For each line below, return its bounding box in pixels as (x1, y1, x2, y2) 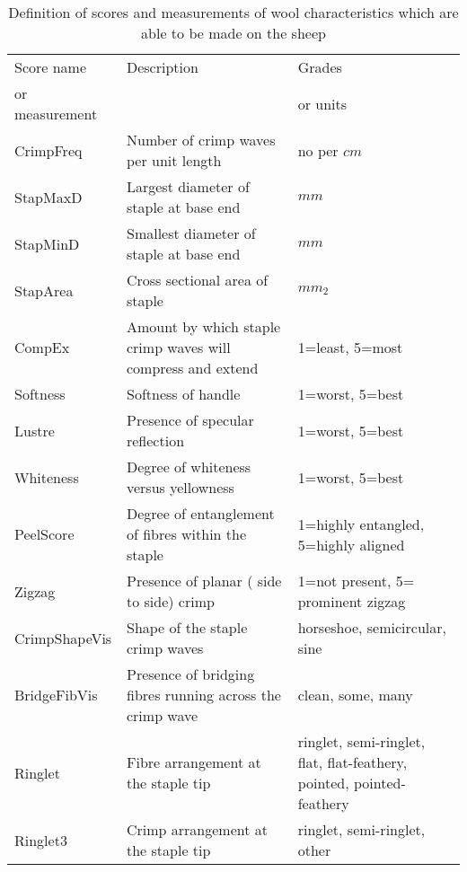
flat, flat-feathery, (297, 752, 408, 772)
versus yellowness (126, 477, 234, 498)
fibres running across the (126, 684, 281, 705)
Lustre (14, 419, 55, 441)
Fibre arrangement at (126, 752, 261, 772)
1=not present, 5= (297, 570, 415, 591)
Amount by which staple (126, 316, 281, 337)
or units (297, 92, 348, 114)
